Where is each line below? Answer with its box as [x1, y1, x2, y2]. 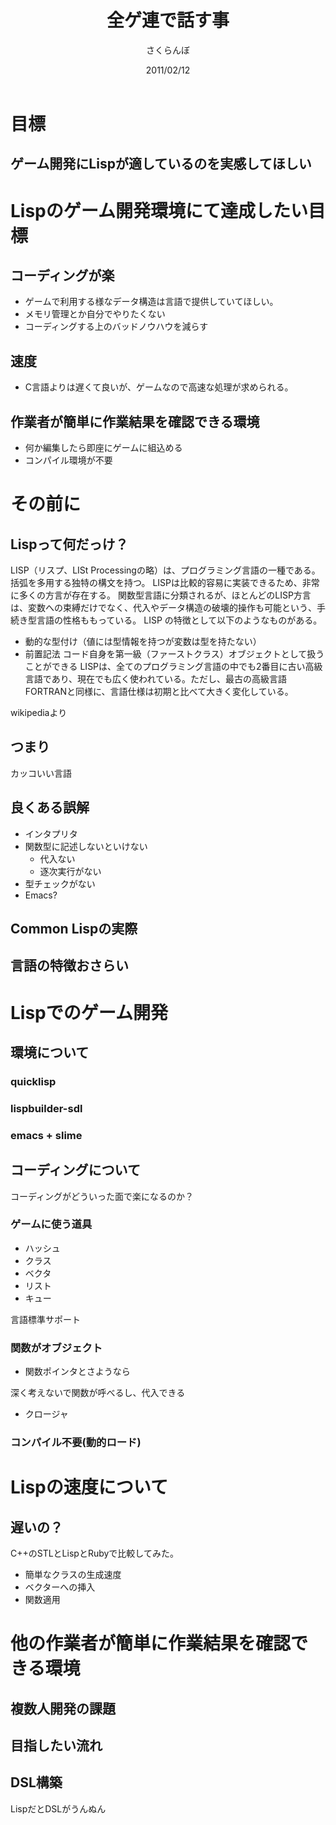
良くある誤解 [10, 799, 90, 816]
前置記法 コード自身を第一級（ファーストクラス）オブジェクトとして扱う [24, 647, 325, 660]
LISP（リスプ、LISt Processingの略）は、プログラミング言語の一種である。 [10, 564, 321, 576]
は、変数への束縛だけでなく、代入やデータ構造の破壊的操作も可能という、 [10, 601, 317, 613]
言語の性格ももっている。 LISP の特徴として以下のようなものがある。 [36, 614, 323, 626]
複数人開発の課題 [10, 1700, 116, 1717]
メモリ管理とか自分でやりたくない [24, 308, 166, 320]
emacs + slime [10, 1128, 83, 1142]
